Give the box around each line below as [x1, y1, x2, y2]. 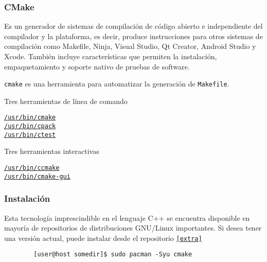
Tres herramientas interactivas [4, 146, 99, 156]
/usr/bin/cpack [4, 123, 56, 130]
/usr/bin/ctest [4, 131, 56, 138]
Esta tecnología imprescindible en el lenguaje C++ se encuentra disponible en [4, 212, 250, 223]
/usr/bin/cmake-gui [4, 172, 70, 180]
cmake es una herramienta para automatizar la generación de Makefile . [4, 78, 229, 89]
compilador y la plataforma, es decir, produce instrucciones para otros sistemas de [4, 30, 263, 41]
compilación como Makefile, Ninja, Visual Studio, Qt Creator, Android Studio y [4, 41, 256, 51]
